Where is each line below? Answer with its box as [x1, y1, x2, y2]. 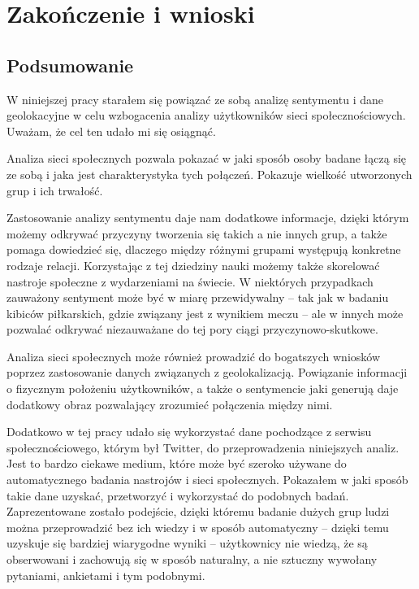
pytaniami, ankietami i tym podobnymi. [6, 566, 205, 583]
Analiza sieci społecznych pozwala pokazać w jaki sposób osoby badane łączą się [6, 150, 407, 167]
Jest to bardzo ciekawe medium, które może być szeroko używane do [6, 455, 347, 472]
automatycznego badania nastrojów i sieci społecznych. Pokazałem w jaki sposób [6, 471, 408, 488]
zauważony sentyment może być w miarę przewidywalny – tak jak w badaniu [6, 289, 389, 306]
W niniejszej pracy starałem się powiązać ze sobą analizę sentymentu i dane [6, 90, 383, 107]
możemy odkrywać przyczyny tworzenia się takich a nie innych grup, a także [6, 225, 387, 242]
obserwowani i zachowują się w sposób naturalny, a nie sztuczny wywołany [6, 551, 378, 568]
